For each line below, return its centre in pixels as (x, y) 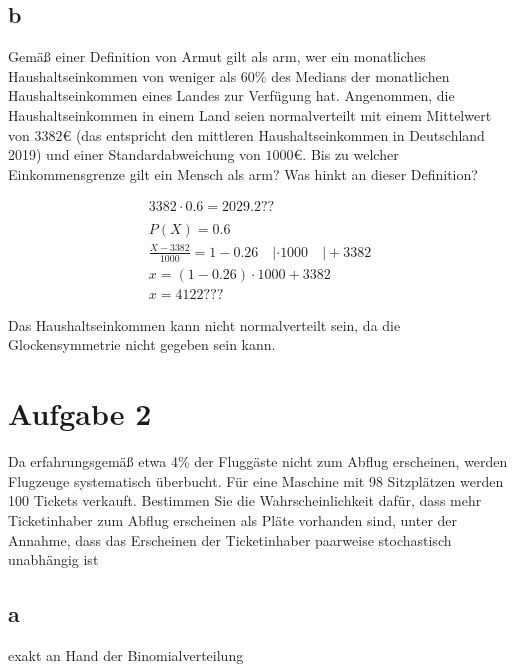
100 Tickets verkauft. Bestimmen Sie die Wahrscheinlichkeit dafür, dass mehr (245, 500)
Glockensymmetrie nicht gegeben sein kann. (142, 344)
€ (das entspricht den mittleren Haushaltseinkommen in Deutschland (273, 134)
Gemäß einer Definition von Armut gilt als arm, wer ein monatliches (217, 56)
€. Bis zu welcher (346, 154)
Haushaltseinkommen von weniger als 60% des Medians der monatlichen (229, 75)
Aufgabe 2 (80, 413)
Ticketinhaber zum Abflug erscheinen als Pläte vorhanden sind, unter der (233, 519)
